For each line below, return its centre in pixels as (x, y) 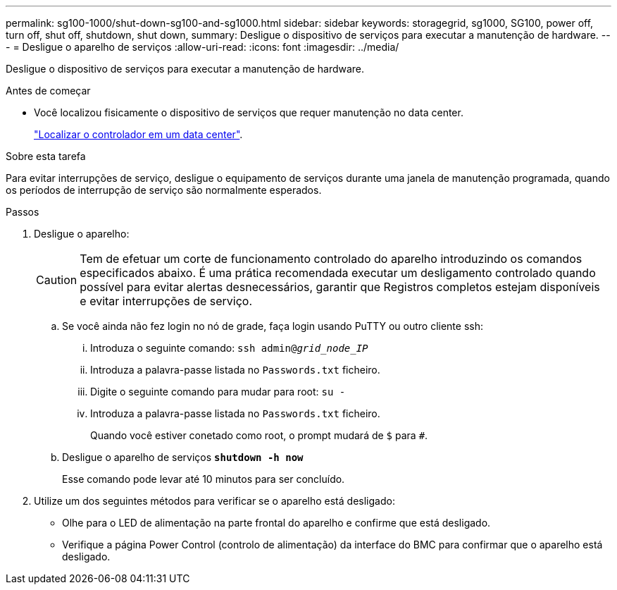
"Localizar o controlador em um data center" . (138, 134)
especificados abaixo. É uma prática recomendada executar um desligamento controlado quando (338, 273)
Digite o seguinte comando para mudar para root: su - (218, 392)
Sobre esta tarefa (46, 156)
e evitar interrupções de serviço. (166, 301)
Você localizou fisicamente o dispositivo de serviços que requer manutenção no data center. (249, 112)
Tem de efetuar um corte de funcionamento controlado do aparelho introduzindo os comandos (331, 259)
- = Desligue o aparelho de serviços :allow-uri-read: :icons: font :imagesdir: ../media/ (202, 47)
